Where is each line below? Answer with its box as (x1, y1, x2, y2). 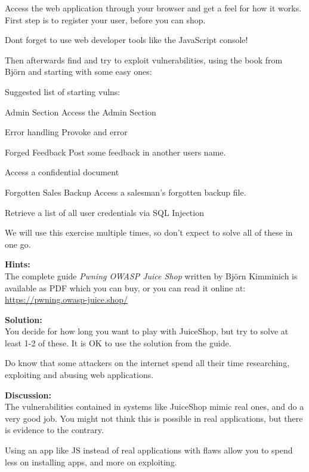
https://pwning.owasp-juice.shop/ (5, 293, 128, 306)
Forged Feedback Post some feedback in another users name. (5, 145, 226, 158)
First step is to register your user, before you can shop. (5, 13, 206, 26)
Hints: (5, 258, 30, 270)
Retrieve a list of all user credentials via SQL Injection (5, 206, 204, 218)
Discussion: (5, 388, 51, 401)
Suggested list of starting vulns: (5, 85, 120, 98)
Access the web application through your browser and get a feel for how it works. (5, 2, 302, 14)
